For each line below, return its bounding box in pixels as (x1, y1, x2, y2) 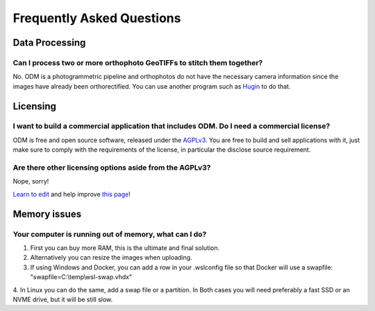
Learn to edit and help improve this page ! (12, 190, 131, 198)
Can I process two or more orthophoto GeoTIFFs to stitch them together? (12, 57, 263, 67)
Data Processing (12, 37, 86, 48)
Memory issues (12, 208, 82, 220)
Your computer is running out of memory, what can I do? (12, 229, 207, 239)
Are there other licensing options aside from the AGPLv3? (12, 163, 211, 172)
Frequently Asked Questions (12, 10, 181, 26)
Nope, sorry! (12, 177, 49, 186)
